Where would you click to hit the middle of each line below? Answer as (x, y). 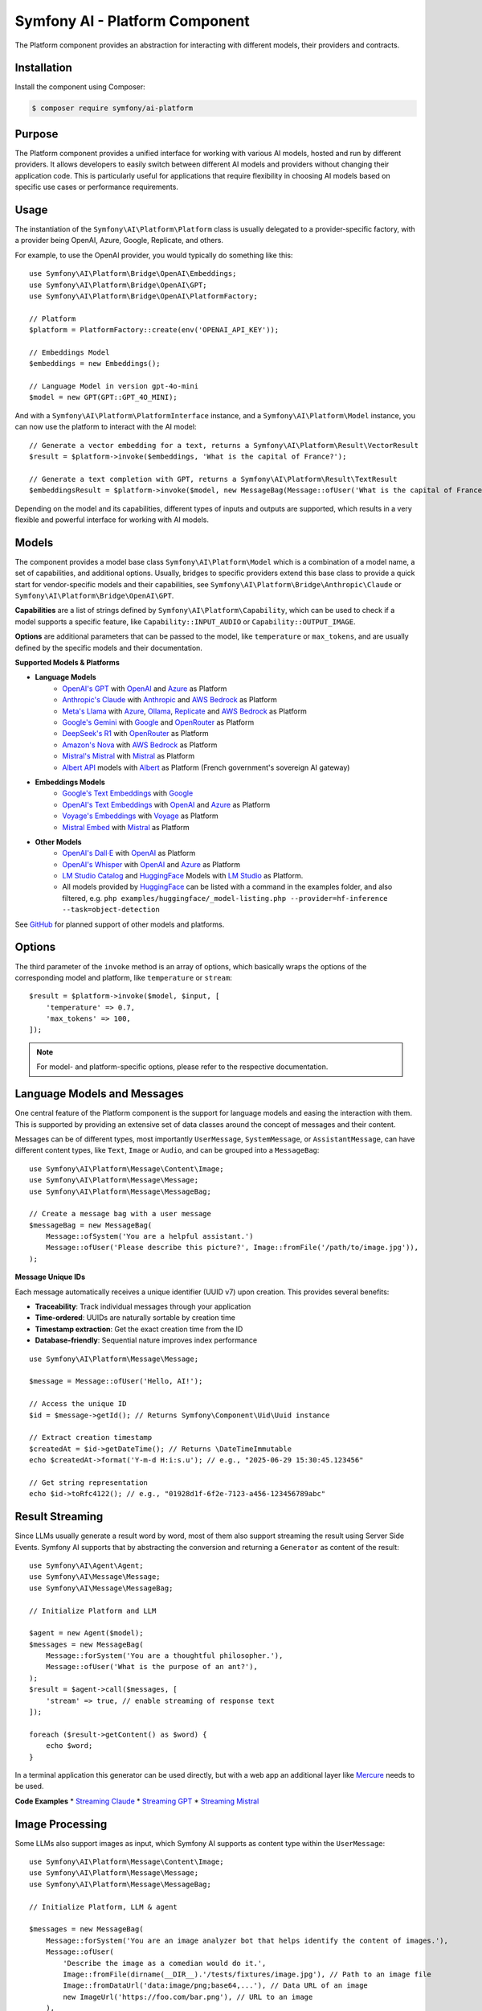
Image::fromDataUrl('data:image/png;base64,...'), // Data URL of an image (216, 1986)
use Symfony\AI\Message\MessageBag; (101, 1588)
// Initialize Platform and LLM (93, 1610)
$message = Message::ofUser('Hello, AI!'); (116, 1381)
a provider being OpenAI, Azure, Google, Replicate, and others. (119, 241)
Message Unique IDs (50, 1277)
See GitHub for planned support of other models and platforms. (120, 924)
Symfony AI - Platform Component (132, 21)
